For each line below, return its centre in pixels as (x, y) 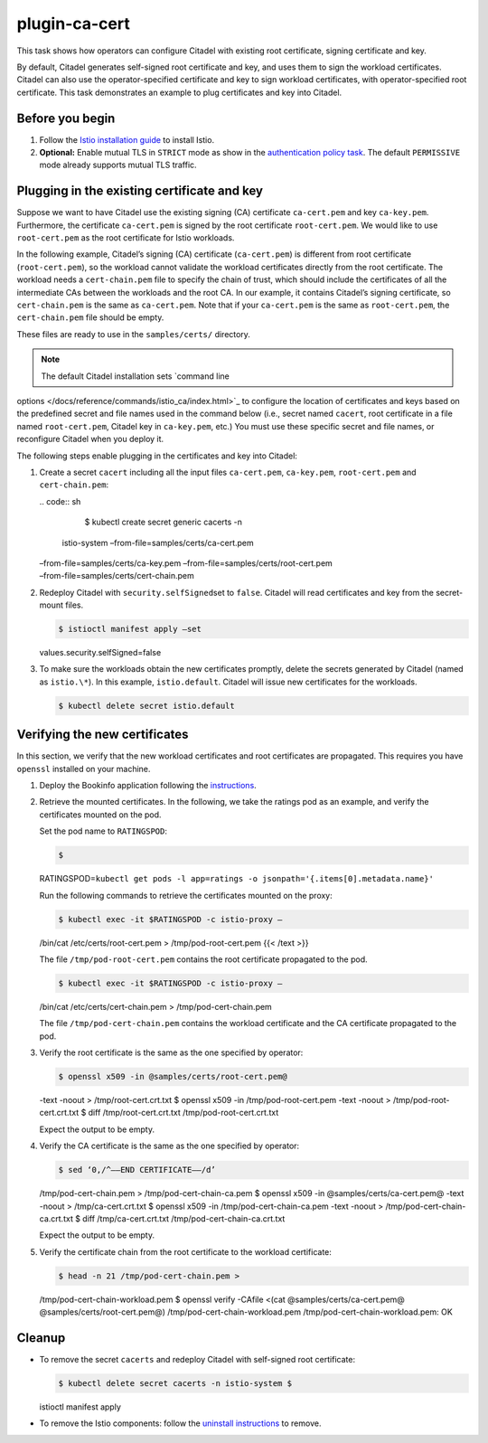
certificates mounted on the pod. (100, 815)
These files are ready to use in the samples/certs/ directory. (133, 334)
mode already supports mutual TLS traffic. (118, 165)
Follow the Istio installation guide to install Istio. (127, 139)
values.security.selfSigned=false (100, 653)
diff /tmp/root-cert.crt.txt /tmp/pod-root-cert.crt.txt (183, 1113)
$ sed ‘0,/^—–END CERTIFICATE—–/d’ (137, 1170)
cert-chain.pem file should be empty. (90, 317)
